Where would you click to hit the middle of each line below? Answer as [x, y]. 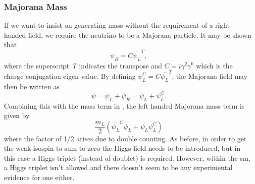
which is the [214, 65]
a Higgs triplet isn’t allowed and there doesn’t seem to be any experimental [118, 167]
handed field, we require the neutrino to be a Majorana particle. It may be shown [128, 34]
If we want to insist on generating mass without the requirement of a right [117, 25]
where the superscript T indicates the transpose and [83, 65]
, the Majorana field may [210, 76]
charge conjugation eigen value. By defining [70, 76]
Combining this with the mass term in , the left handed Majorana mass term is [124, 105]
